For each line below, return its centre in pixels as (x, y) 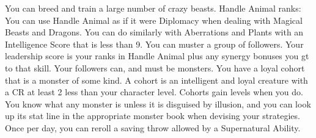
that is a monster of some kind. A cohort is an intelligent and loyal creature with (156, 80)
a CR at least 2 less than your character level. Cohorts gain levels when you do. (154, 92)
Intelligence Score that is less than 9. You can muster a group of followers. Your (154, 44)
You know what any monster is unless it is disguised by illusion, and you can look (158, 103)
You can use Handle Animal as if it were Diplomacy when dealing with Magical (154, 20)
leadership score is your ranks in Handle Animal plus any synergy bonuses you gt (157, 56)
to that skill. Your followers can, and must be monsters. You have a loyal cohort (155, 67)
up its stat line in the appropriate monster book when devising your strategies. (152, 116)
